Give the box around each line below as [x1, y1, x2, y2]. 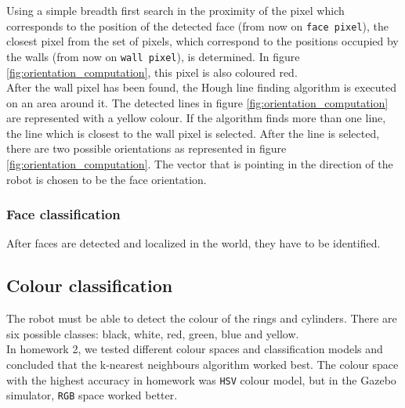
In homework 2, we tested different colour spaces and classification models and [6, 341, 383, 357]
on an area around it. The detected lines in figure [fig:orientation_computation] [6, 94, 389, 110]
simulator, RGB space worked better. [6, 387, 178, 403]
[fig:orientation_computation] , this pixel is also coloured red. [6, 63, 298, 80]
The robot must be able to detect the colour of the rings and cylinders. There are [6, 310, 397, 327]
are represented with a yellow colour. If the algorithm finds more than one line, [6, 110, 386, 126]
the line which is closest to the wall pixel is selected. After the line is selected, [6, 125, 380, 141]
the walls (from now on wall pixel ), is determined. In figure [6, 48, 300, 64]
